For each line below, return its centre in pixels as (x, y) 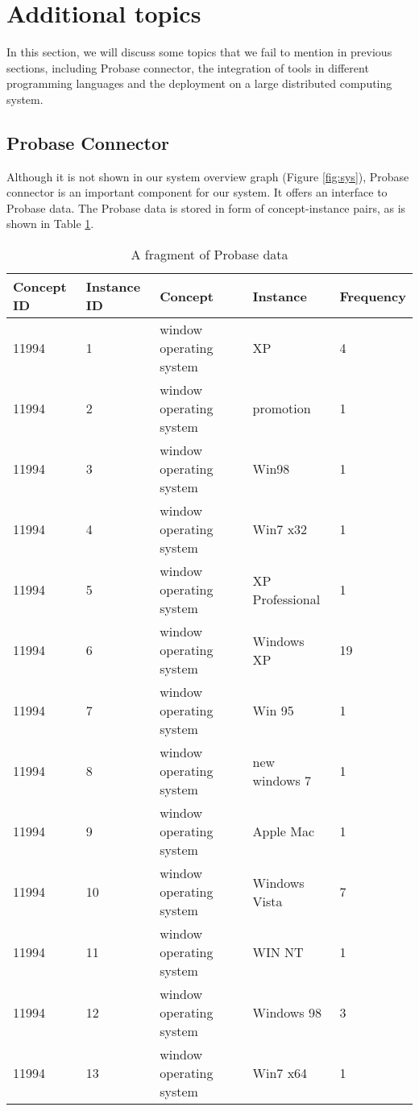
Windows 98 (287, 1013)
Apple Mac (283, 831)
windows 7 (282, 780)
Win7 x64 (280, 1073)
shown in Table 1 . (50, 224)
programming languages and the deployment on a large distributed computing (199, 83)
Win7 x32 (280, 529)
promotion (282, 408)
